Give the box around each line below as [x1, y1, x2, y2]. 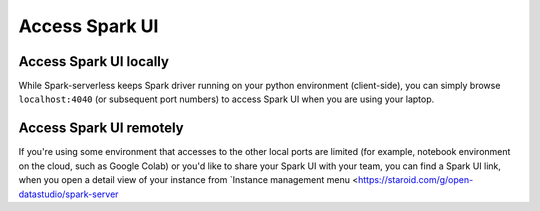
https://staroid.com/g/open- [357, 174, 474, 186]
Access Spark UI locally [18, 53, 170, 70]
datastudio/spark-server [18, 188, 119, 200]
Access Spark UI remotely [18, 120, 184, 137]
